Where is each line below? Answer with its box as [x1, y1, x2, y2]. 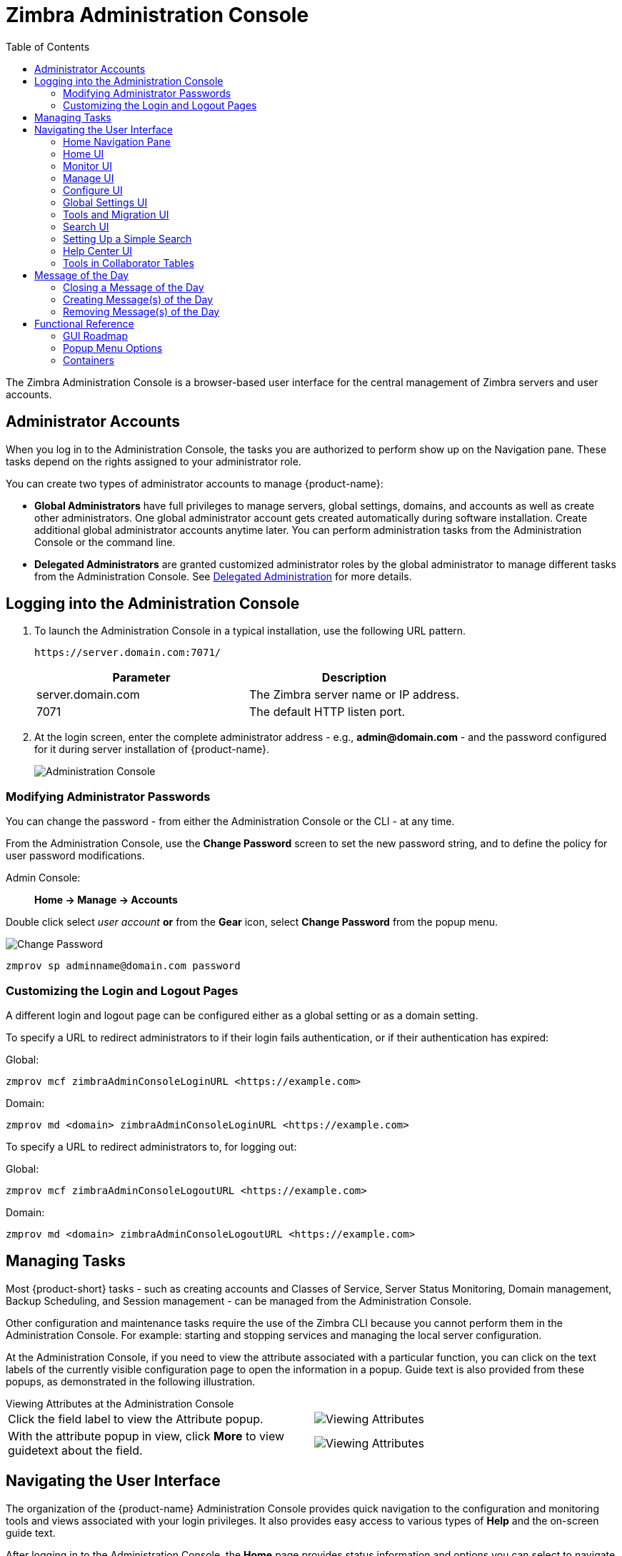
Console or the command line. [34, 535, 176, 548]
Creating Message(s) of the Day [63, 293, 214, 305]
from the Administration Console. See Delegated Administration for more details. [34, 570, 412, 582]
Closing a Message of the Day [63, 281, 204, 293]
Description [321, 670, 387, 685]
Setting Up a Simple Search [63, 232, 192, 245]
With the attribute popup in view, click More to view [8, 1428, 285, 1443]
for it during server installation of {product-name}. [34, 743, 269, 756]
